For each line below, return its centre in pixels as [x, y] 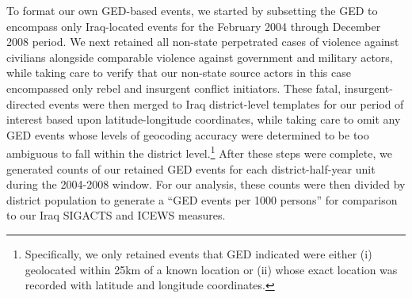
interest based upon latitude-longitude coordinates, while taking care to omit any [204, 119]
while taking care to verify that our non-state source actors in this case [179, 73]
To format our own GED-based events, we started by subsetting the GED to [192, 10]
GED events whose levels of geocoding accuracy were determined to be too [188, 134]
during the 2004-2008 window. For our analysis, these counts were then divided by [206, 184]
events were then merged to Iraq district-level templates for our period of [226, 103]
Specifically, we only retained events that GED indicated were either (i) [198, 253]
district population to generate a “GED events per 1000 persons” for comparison [202, 199]
